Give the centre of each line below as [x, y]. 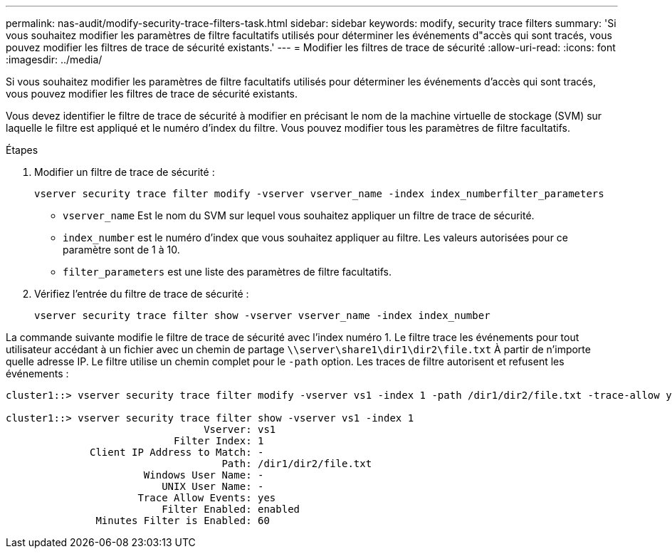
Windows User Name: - [204, 475]
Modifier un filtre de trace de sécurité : [125, 172]
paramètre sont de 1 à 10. [121, 250]
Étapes [22, 150]
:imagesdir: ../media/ [54, 59]
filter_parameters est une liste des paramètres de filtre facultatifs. [227, 272]
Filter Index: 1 [219, 441]
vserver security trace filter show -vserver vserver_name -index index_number [262, 315]
